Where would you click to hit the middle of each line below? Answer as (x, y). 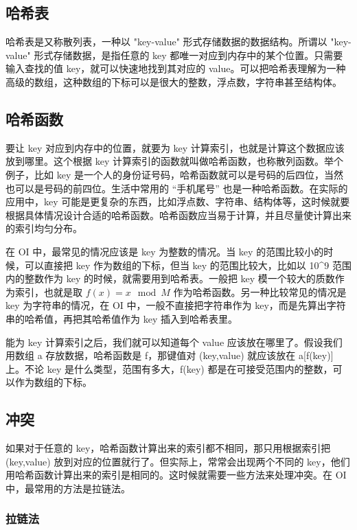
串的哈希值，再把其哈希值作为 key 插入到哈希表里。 (122, 318)
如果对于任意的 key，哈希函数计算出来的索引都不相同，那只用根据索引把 (168, 448)
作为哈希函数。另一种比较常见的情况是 (260, 291)
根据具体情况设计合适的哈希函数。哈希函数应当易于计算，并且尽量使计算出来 (178, 215)
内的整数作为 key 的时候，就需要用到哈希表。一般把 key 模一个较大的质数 (170, 278)
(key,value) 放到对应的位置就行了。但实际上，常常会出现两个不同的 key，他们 (178, 461)
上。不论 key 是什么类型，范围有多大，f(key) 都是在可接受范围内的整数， (169, 368)
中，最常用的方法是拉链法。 (68, 488)
